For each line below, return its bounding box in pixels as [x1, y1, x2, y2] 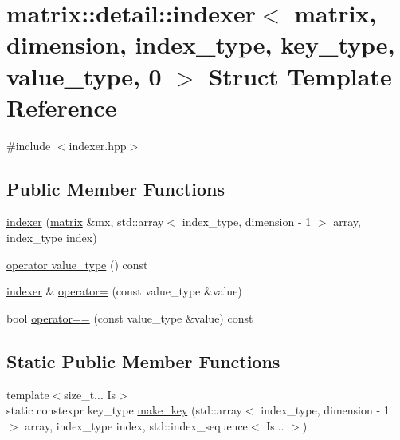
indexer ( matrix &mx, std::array [6, 213, 164, 230]
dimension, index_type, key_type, [6, 28, 395, 61]
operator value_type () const [6, 256, 148, 272]
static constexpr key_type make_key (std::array [6, 402, 242, 418]
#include [6, 137, 51, 153]
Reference [6, 90, 117, 123]
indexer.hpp [69, 137, 127, 153]
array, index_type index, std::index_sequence [25, 417, 248, 434]
